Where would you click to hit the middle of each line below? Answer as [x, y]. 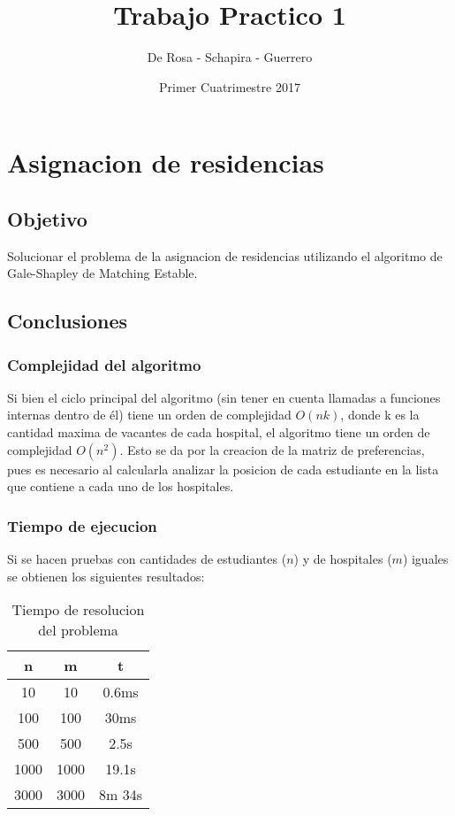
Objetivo [47, 218]
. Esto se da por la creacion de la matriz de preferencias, [272, 449]
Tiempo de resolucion [78, 610]
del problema [78, 630]
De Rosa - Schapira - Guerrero [230, 57]
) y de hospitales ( [343, 559]
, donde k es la [380, 415]
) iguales [425, 559]
